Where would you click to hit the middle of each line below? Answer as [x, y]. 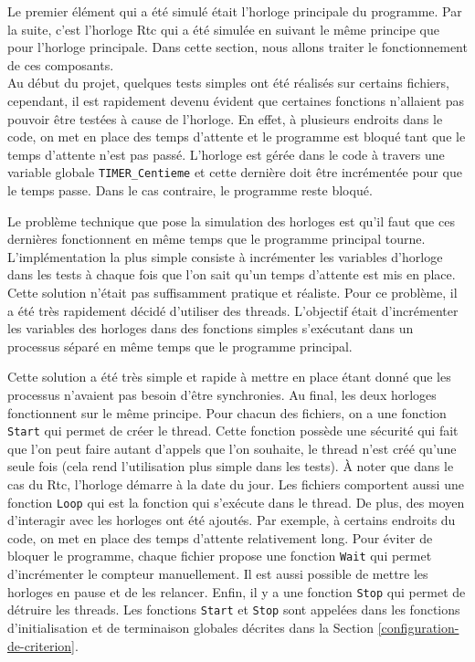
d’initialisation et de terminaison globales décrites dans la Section [191, 627]
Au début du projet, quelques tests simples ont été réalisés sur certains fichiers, [228, 83]
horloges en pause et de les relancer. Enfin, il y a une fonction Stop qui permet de [237, 591]
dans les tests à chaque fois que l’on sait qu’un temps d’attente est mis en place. [232, 274]
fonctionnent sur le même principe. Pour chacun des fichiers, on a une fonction [227, 412]
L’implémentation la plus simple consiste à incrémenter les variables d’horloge [225, 256]
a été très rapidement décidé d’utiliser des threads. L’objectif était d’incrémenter [233, 310]
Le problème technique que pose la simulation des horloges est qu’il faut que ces [231, 221]
